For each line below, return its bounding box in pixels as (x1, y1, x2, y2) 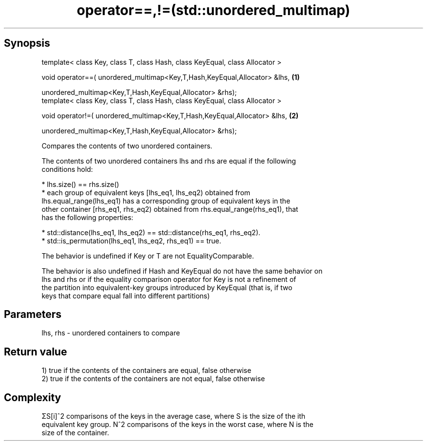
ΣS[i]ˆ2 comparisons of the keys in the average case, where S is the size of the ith (41, 412, 306, 421)
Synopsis (4, 37, 50, 50)
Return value (4, 345, 67, 358)
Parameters (4, 308, 61, 321)
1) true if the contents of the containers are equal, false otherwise (41, 366, 252, 375)
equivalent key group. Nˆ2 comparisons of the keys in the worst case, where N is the (41, 420, 313, 429)
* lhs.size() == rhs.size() (41, 180, 119, 188)
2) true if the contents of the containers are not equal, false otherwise (41, 374, 265, 383)
